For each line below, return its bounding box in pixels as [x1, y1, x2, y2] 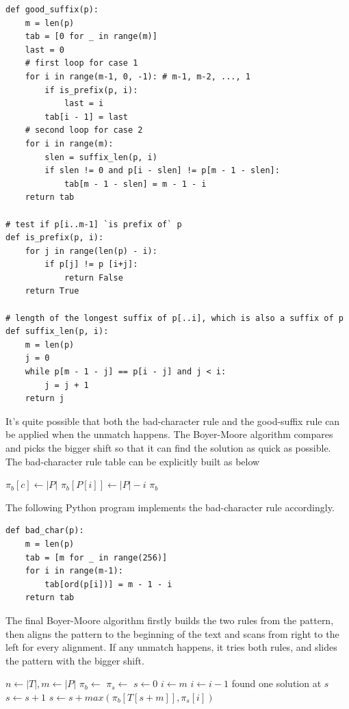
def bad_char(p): [5, 526, 84, 536]
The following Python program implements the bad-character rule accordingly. [5, 500, 335, 514]
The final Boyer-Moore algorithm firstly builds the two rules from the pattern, [5, 613, 334, 627]
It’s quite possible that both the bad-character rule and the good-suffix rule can [5, 413, 340, 428]
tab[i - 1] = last [44, 112, 128, 122]
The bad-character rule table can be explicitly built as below [5, 454, 260, 468]
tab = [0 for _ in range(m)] [25, 31, 157, 42]
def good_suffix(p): [5, 5, 99, 14]
